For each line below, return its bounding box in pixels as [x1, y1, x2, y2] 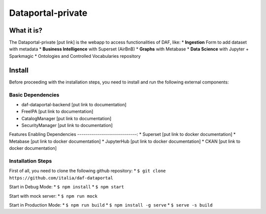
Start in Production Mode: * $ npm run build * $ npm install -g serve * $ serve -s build [9, 202, 213, 208]
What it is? [9, 26, 43, 35]
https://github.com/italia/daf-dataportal [9, 175, 113, 180]
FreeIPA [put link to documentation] [21, 109, 94, 115]
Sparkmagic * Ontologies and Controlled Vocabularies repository [9, 53, 141, 59]
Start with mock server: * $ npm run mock [9, 193, 98, 199]
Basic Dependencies [9, 91, 60, 98]
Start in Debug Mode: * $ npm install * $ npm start [9, 184, 124, 190]
